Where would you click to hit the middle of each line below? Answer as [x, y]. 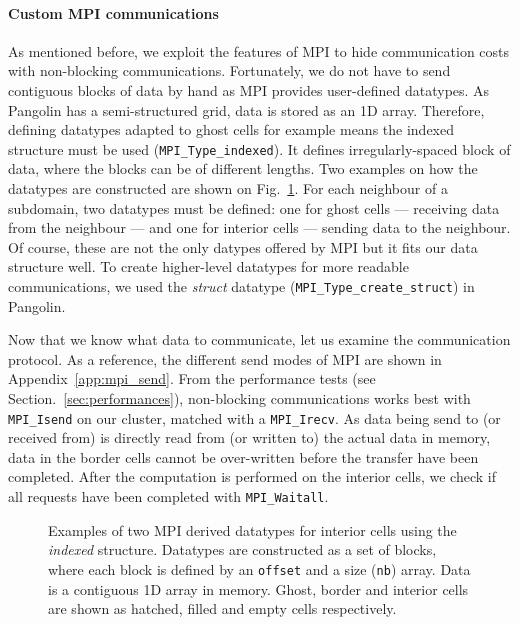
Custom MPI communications [113, 12]
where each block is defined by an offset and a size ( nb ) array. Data [259, 568]
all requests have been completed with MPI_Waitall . [168, 496]
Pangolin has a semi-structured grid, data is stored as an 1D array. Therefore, [246, 109]
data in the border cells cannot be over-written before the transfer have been [243, 456]
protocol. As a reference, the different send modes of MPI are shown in [225, 358]
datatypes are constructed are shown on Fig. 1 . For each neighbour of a [228, 188]
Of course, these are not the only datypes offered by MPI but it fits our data [243, 246]
